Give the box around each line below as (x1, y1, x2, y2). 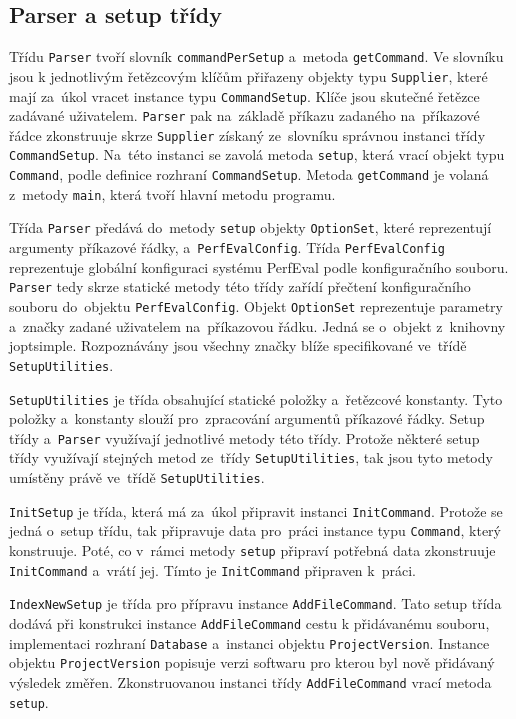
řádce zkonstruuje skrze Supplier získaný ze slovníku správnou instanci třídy (9, 124, 486, 145)
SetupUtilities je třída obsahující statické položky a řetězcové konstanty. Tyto (9, 388, 503, 409)
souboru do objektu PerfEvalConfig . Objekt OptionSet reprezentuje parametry (9, 296, 503, 317)
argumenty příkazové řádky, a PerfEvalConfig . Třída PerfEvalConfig (9, 237, 446, 258)
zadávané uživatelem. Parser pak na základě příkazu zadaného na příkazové (9, 105, 480, 126)
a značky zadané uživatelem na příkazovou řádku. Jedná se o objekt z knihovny (9, 315, 506, 336)
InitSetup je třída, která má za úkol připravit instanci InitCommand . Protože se (9, 500, 503, 521)
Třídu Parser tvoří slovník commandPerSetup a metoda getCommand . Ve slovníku (9, 46, 504, 67)
